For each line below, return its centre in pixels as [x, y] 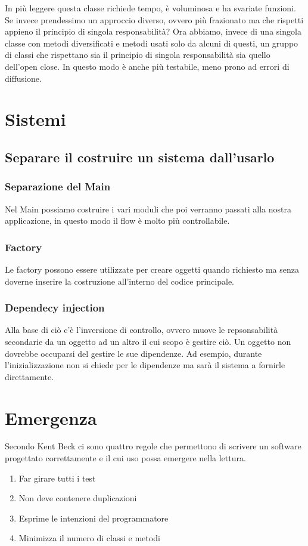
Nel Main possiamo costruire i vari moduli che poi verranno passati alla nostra [148, 209]
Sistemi [35, 119]
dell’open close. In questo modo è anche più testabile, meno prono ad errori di [147, 66]
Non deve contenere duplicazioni [78, 498]
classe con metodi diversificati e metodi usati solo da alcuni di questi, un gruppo [152, 43]
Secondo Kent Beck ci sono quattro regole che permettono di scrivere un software [153, 446]
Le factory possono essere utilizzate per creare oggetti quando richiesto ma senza [152, 269]
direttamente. [29, 376]
